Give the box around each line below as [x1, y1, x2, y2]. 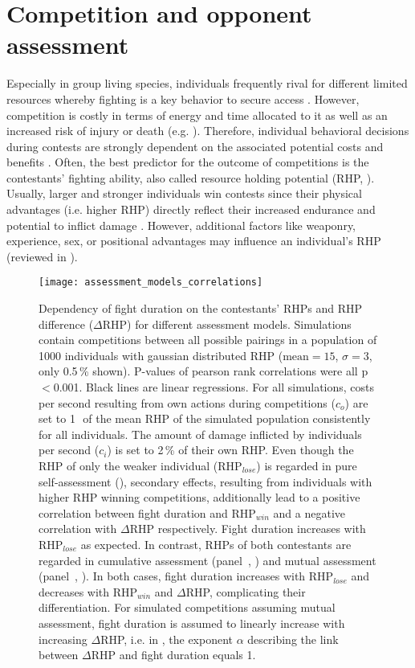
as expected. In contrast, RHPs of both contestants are [80, 536, 352, 552]
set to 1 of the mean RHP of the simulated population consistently [39, 410, 371, 427]
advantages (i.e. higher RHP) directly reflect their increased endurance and [6, 201, 376, 218]
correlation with [39, 520, 117, 537]
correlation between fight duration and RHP [39, 504, 256, 521]
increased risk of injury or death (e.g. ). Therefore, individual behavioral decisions [6, 122, 409, 139]
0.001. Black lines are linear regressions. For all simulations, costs [53, 379, 375, 395]
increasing [39, 630, 87, 647]
